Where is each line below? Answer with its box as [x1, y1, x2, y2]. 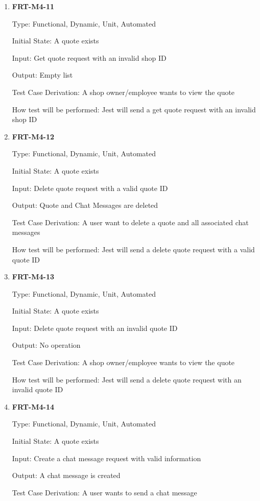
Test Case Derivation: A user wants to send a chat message [12, 487, 197, 497]
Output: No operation [12, 340, 81, 350]
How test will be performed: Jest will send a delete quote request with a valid [12, 244, 255, 254]
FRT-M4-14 [12, 401, 55, 412]
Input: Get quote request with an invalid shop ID [12, 52, 167, 63]
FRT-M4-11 [12, 1, 55, 11]
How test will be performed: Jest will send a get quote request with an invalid [12, 104, 256, 114]
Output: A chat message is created [12, 470, 121, 481]
